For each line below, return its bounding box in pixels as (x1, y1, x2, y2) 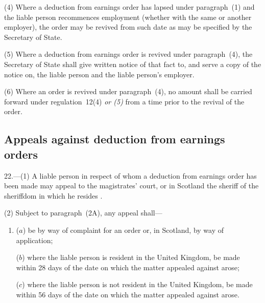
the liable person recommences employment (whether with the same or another (4, 11, 252, 22)
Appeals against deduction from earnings (4, 131, 225, 147)
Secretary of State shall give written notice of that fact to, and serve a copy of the (4, 58, 261, 69)
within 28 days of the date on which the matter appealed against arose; (16, 262, 239, 272)
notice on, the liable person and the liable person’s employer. (4, 69, 195, 79)
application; (16, 234, 53, 245)
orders (4, 146, 38, 162)
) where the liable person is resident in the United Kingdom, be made (22, 252, 240, 263)
